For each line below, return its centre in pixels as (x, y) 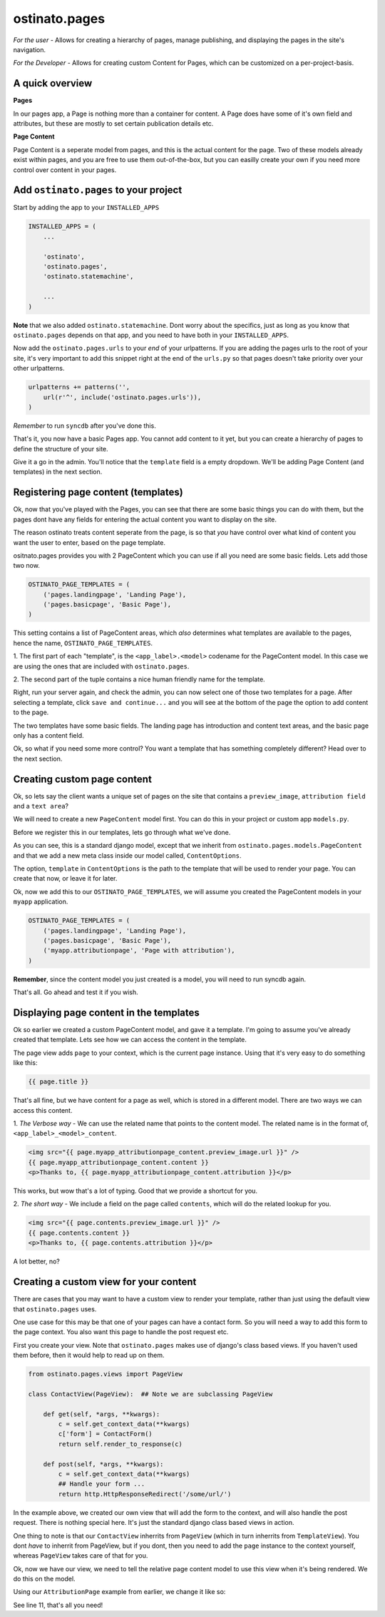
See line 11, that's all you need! (58, 1605)
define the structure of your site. (61, 449)
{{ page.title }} (58, 1082)
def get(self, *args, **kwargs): (102, 1414)
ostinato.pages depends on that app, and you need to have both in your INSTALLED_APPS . (151, 335)
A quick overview (53, 83)
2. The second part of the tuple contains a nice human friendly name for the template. (139, 679)
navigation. (30, 49)
